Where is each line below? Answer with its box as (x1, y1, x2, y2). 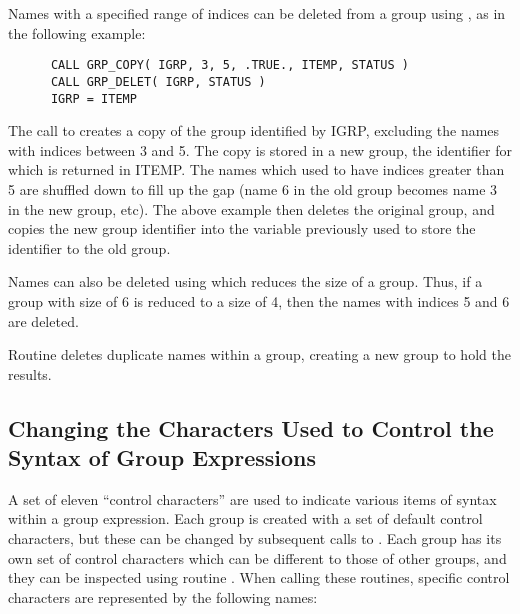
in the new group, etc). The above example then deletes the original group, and (8, 198, 495, 219)
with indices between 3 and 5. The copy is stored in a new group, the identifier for (8, 139, 512, 160)
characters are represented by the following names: (8, 586, 318, 607)
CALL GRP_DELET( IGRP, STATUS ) (50, 74, 266, 89)
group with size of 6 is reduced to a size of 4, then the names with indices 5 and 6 (8, 290, 510, 311)
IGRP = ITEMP (50, 91, 137, 106)
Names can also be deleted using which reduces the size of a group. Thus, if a (8, 271, 483, 292)
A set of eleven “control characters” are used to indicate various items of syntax (8, 488, 497, 509)
